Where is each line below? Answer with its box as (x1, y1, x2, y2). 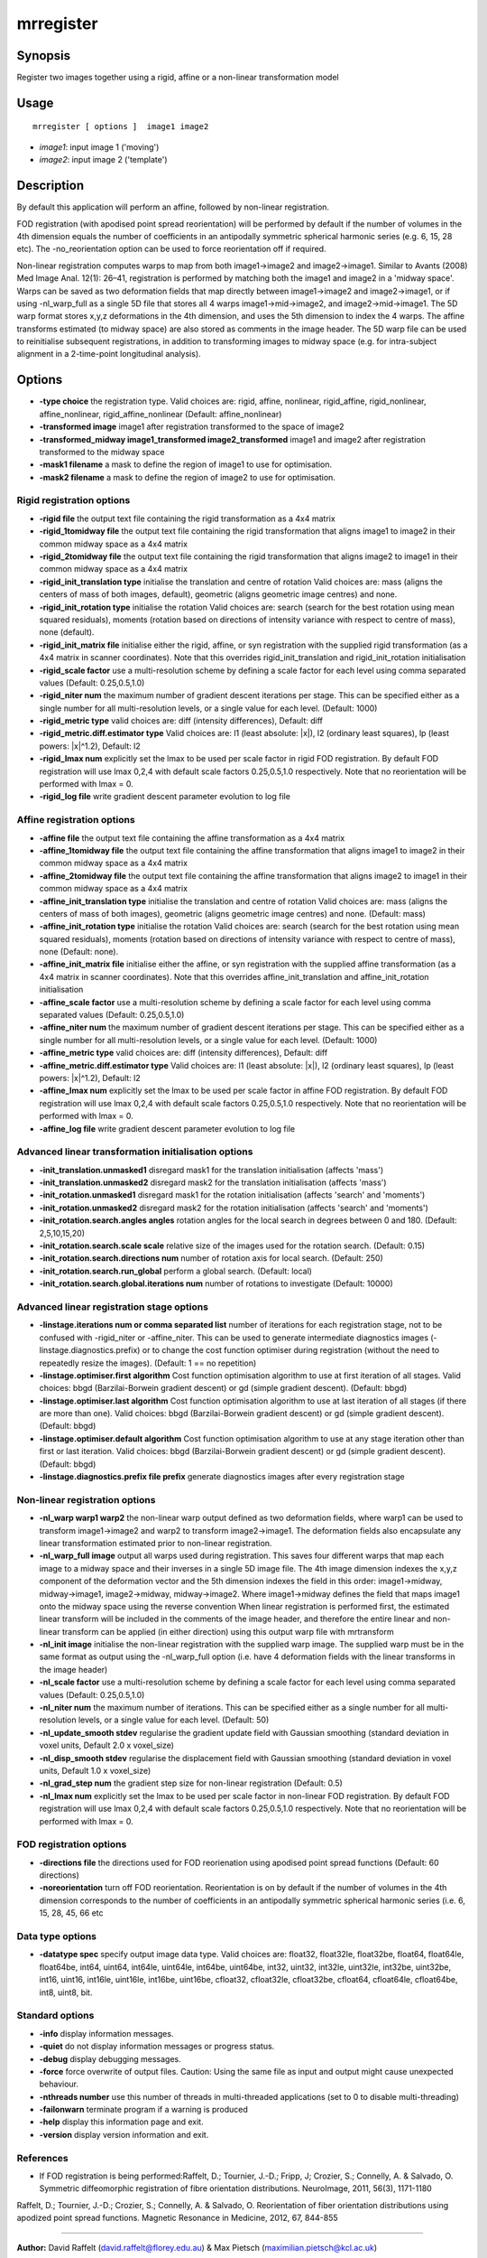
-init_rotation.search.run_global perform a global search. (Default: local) (39, 1265, 313, 1276)
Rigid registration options (16, 494, 131, 507)
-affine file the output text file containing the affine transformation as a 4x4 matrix (39, 832, 345, 844)
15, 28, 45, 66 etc (39, 1908, 104, 1918)
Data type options (16, 1930, 97, 1943)
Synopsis (16, 48, 71, 63)
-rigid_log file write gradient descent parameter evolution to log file (39, 791, 290, 802)
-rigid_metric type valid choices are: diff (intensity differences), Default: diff (39, 715, 324, 726)
